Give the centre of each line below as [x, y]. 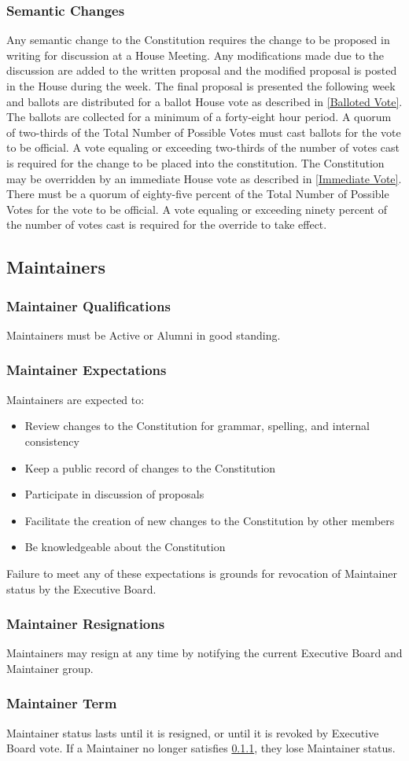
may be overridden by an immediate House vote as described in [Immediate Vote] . [204, 178]
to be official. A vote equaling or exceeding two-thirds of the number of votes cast [203, 147]
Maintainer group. [50, 668]
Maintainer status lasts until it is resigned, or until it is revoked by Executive [193, 732]
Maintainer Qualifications [88, 305]
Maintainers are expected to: [76, 399]
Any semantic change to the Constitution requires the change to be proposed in [198, 40]
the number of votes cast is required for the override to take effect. [167, 224]
